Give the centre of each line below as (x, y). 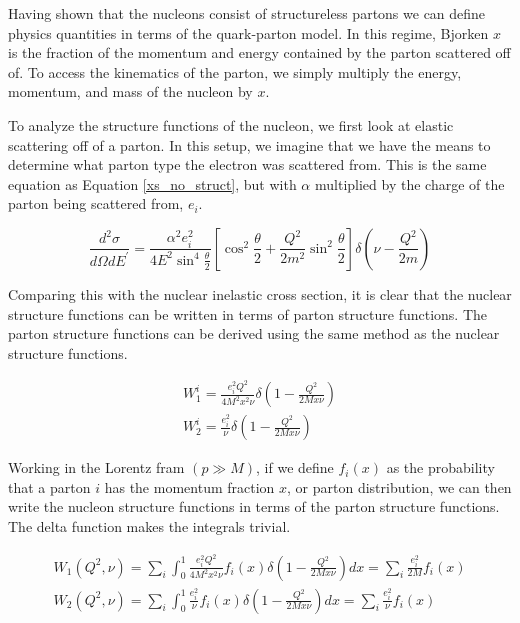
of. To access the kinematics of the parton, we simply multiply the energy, (235, 71)
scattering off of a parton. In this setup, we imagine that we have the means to (249, 144)
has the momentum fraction (189, 486)
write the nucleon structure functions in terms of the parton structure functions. (254, 506)
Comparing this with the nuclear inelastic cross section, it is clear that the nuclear (260, 293)
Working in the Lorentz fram (96, 467)
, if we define (295, 467)
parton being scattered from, (96, 203)
